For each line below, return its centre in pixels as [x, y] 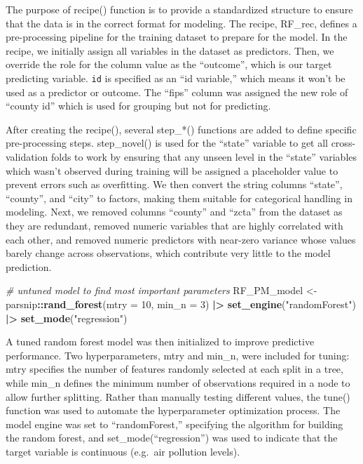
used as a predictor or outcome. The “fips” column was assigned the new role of [177, 92]
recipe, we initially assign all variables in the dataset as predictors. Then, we [170, 50]
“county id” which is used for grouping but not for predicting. [138, 106]
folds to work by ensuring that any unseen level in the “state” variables [204, 157]
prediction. [29, 266]
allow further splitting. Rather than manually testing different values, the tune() [178, 396]
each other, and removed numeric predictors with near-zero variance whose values [181, 239]
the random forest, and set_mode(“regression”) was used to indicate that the [172, 438]
